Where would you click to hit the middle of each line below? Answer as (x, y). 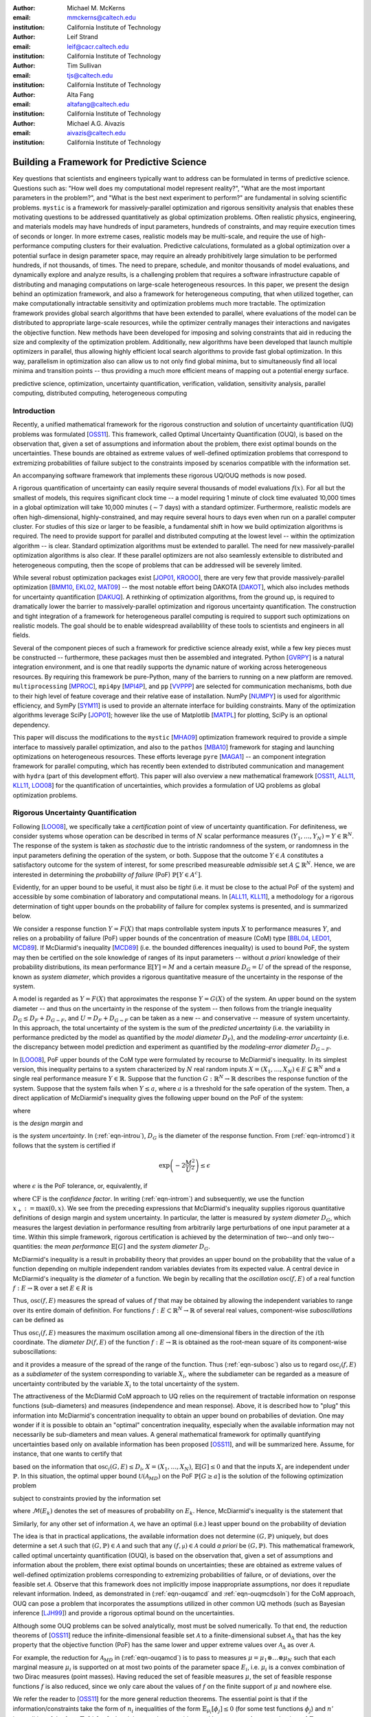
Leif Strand (83, 37)
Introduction (34, 411)
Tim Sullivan (84, 66)
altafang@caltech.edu (98, 104)
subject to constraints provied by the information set (87, 1498)
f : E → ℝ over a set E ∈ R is (53, 1288)
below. (22, 916)
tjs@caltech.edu (90, 75)
